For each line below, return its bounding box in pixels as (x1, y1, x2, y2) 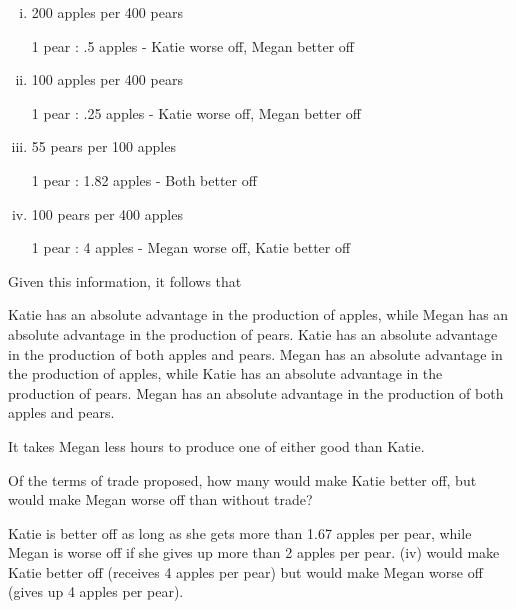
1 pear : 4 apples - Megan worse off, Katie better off (31, 237, 351, 258)
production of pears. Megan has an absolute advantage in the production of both (8, 382, 504, 403)
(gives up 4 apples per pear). (8, 581, 184, 602)
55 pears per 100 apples (31, 136, 176, 157)
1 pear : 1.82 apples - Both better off (31, 169, 257, 190)
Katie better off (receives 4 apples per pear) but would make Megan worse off (8, 561, 483, 582)
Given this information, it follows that (8, 270, 242, 291)
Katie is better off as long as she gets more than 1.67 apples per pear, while (8, 522, 472, 543)
